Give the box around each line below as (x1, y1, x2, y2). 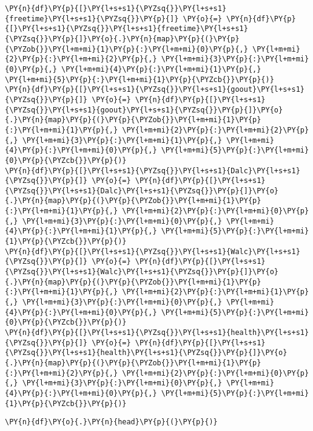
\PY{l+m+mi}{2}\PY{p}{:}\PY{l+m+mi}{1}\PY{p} (122, 288, 309, 297)
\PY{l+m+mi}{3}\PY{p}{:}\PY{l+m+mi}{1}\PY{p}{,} (22, 136, 222, 145)
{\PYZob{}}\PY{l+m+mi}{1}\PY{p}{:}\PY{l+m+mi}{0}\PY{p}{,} (5, 44, 248, 53)
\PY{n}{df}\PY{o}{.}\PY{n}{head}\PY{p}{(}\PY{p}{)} (5, 418, 218, 427)
